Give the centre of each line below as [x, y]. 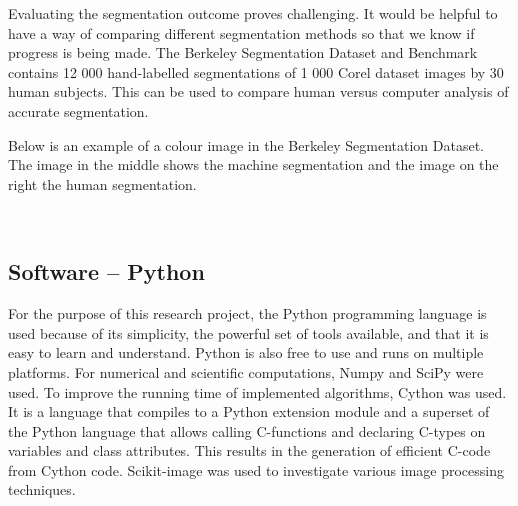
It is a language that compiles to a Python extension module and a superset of [249, 411]
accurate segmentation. [78, 110]
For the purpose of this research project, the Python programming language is [247, 313]
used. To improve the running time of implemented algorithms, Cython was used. [257, 391]
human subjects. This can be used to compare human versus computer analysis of [258, 91]
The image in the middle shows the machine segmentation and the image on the [253, 164]
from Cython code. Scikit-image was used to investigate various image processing [256, 469]
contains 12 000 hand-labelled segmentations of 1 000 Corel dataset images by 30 [256, 71]
